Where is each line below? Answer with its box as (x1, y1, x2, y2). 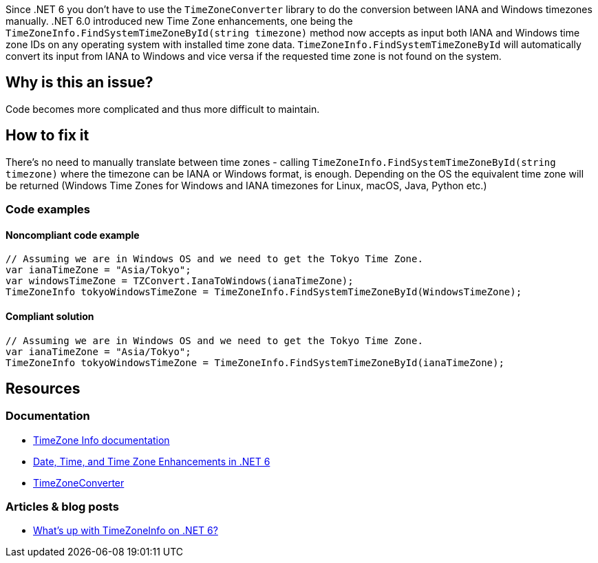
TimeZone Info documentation (33, 434, 170, 446)
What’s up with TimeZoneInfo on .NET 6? (33, 524, 218, 537)
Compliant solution (6, 310, 94, 322)
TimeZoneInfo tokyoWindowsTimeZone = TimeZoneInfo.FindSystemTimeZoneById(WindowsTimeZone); (6, 286, 522, 298)
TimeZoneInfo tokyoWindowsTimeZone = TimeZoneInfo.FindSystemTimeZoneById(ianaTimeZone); (6, 357, 504, 368)
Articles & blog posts (6, 500, 119, 514)
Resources (6, 379, 81, 397)
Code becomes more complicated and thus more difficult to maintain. (6, 103, 320, 115)
